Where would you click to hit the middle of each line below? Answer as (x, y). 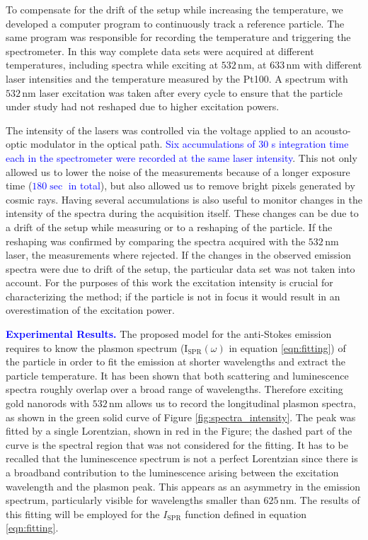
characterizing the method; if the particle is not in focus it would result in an (173, 296)
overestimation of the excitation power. (90, 310)
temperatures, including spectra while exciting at (112, 65)
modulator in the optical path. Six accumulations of (143, 144)
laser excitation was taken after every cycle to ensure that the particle (191, 92)
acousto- (333, 130)
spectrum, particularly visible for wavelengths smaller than (133, 500)
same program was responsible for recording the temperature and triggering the (178, 37)
